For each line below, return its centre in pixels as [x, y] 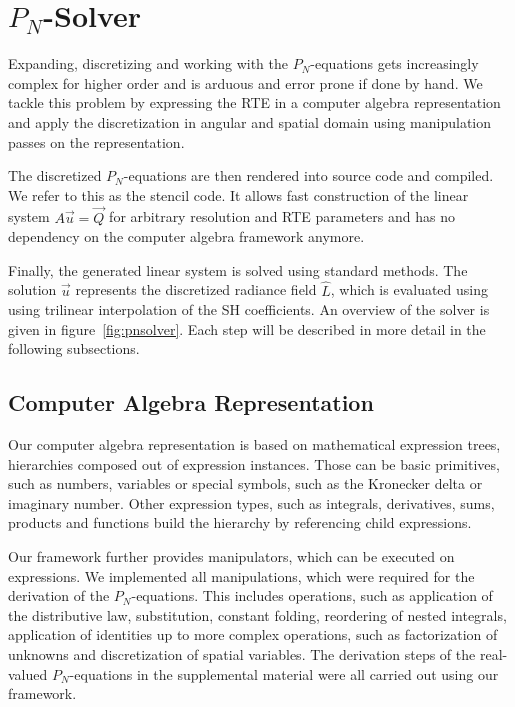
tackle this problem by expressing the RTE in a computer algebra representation [254, 102]
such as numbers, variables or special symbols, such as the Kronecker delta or [245, 483]
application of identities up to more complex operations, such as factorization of [253, 634]
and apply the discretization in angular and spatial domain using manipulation [250, 121]
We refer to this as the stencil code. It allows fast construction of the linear [238, 194]
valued [28, 673]
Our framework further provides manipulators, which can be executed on [231, 556]
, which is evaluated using [409, 289]
